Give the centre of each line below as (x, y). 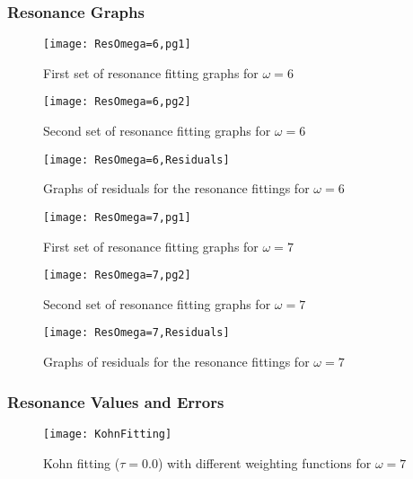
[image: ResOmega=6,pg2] (117, 102)
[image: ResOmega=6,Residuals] (136, 160)
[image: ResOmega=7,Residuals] (136, 333)
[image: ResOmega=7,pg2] (117, 275)
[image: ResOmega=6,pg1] (117, 44)
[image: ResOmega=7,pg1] (117, 217)
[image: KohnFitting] (108, 434)
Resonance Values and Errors (116, 401)
